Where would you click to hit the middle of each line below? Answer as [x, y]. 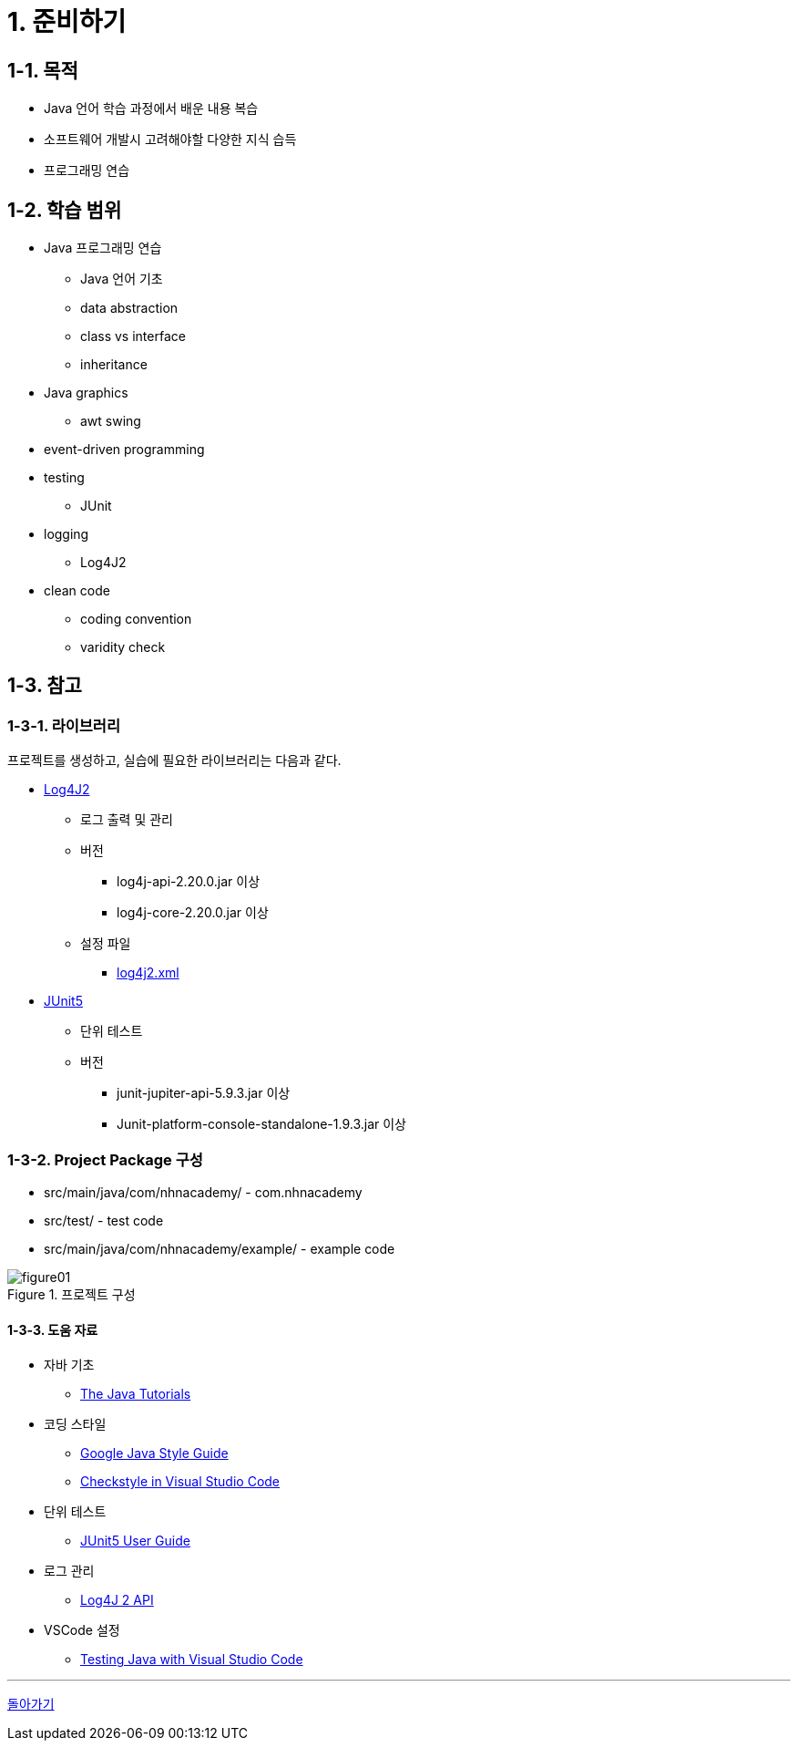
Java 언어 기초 [122, 279]
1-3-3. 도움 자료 [53, 1329]
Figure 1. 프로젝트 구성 [72, 1294]
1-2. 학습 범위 [65, 210]
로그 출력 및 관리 [127, 820]
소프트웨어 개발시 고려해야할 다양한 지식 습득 [170, 140]
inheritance [114, 365]
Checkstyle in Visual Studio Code [180, 1482]
